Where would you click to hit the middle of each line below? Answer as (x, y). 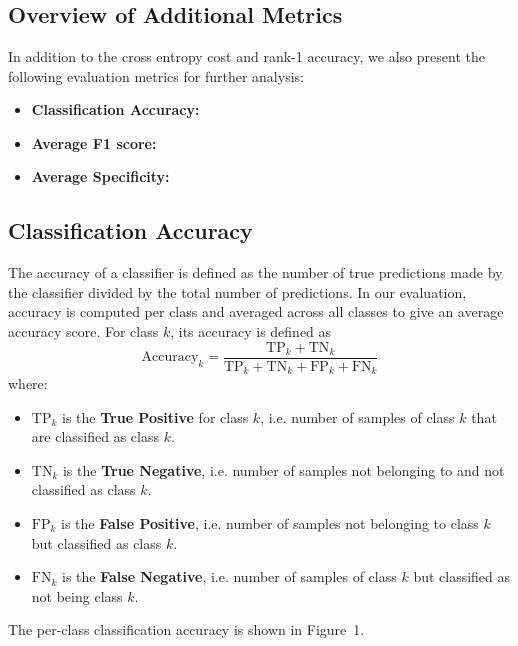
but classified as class (96, 542)
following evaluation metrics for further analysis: (156, 75)
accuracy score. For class (83, 330)
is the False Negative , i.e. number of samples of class (229, 576)
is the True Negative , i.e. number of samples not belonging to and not (283, 469)
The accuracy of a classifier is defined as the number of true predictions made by (255, 272)
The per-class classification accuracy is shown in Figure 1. (186, 629)
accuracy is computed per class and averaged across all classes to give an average (256, 311)
